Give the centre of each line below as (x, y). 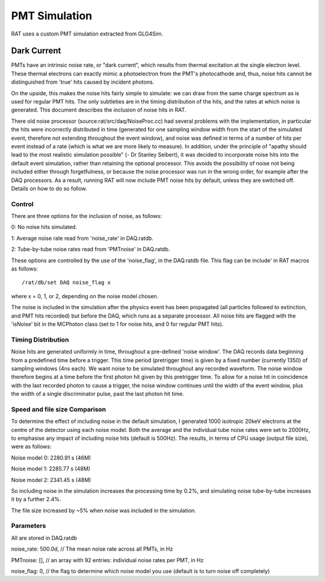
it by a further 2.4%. (36, 499)
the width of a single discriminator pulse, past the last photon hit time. (98, 394)
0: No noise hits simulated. (44, 227)
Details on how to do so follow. (49, 188)
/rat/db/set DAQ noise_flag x (67, 283)
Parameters (29, 526)
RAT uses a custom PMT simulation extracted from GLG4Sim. (87, 34)
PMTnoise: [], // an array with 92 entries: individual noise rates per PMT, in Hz (107, 560)
